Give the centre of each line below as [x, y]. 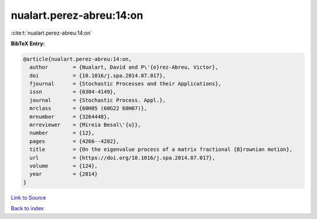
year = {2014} [64, 174]
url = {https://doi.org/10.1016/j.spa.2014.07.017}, [122, 158]
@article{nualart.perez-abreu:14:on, [77, 59]
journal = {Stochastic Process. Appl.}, [98, 100]
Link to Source [28, 197]
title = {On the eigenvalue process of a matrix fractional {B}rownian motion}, [161, 149]
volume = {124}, [64, 166]
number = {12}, [62, 133]
